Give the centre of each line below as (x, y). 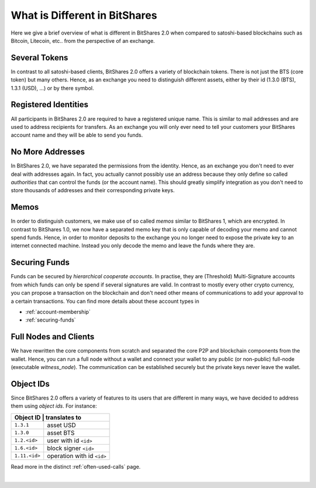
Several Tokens (39, 58)
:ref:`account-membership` (58, 312)
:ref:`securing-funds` (51, 320)
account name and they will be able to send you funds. (77, 135)
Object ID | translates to (48, 417)
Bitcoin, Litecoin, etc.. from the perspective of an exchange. (83, 40)
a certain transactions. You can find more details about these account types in (105, 301)
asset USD (61, 425)
